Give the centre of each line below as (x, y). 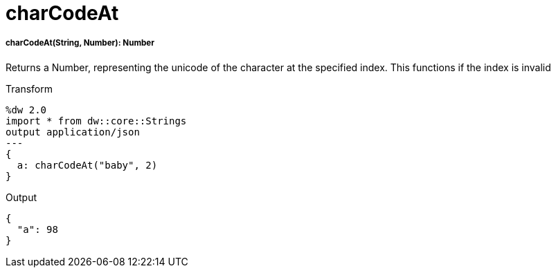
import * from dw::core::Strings (96, 121)
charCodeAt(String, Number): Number (80, 43)
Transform (29, 88)
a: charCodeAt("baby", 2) (87, 165)
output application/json (73, 132)
